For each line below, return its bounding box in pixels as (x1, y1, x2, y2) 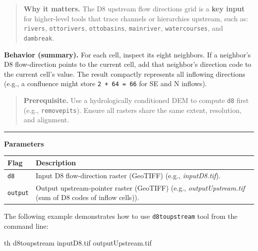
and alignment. (23, 114, 69, 125)
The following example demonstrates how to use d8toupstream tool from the (4, 211, 238, 221)
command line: (4, 221, 49, 231)
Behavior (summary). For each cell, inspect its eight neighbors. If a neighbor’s (4, 49, 251, 59)
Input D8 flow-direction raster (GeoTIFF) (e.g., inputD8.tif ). (35, 170, 221, 180)
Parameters (4, 138, 44, 149)
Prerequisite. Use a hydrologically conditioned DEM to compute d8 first (23, 95, 249, 105)
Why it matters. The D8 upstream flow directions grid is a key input (23, 3, 245, 13)
